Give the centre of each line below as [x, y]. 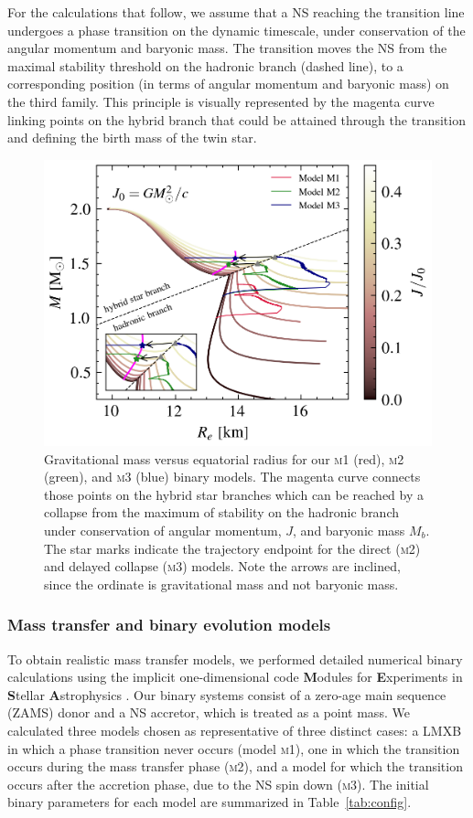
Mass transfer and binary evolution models [169, 625]
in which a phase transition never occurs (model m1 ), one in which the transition [234, 748]
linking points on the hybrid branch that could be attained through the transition [236, 119]
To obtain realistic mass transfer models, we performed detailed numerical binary [235, 659]
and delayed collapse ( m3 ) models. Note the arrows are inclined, [222, 566]
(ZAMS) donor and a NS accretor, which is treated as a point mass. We [209, 712]
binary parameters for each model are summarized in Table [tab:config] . [210, 802]
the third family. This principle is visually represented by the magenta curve [221, 101]
